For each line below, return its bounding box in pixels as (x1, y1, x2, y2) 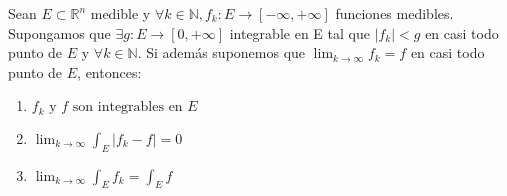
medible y (90, 3, 151, 23)
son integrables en (72, 100, 183, 115)
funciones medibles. (335, 3, 454, 23)
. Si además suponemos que (137, 42, 306, 63)
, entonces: (77, 61, 142, 82)
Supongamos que (8, 22, 111, 43)
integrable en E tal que (229, 22, 370, 43)
